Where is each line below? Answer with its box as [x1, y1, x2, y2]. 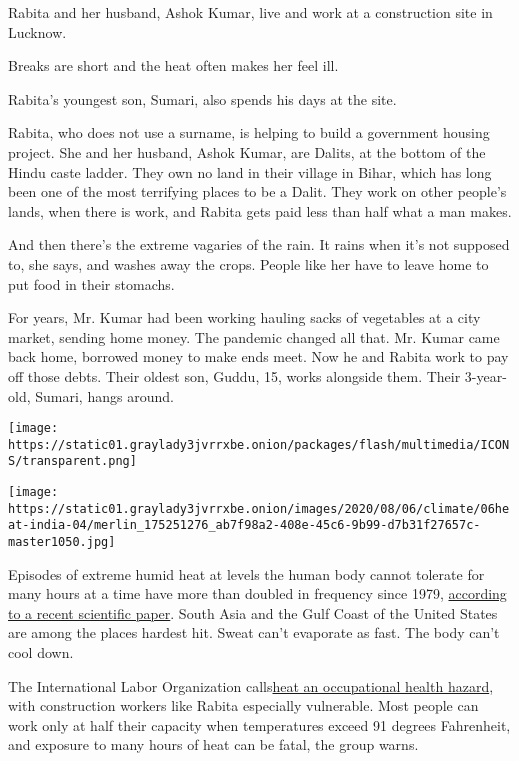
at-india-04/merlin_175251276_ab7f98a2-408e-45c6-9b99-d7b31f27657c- [8, 518, 481, 533]
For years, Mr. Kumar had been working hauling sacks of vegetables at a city [8, 307, 481, 328]
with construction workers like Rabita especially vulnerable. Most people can [8, 695, 479, 716]
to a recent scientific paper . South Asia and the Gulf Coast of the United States [8, 602, 498, 623]
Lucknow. [8, 21, 67, 42]
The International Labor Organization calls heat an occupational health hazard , [8, 675, 494, 696]
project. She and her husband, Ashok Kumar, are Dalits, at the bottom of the [8, 141, 486, 162]
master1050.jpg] [8, 535, 116, 550]
